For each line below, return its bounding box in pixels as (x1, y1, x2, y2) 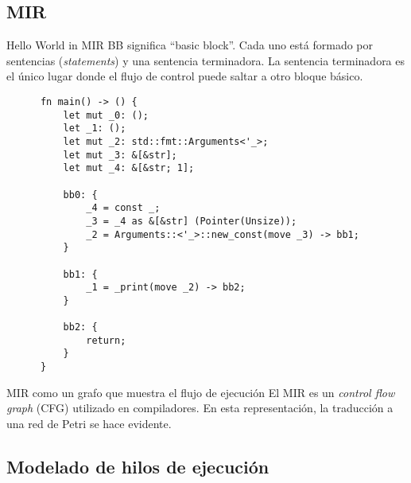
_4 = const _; (86, 202, 161, 214)
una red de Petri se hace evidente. (6, 415, 172, 431)
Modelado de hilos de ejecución (6, 454, 269, 478)
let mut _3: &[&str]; (63, 149, 177, 161)
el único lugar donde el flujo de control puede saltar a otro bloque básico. (6, 68, 363, 84)
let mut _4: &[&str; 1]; (63, 162, 195, 174)
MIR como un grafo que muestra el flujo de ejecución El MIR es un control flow (6, 384, 395, 400)
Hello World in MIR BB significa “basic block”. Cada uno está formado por (6, 37, 374, 53)
